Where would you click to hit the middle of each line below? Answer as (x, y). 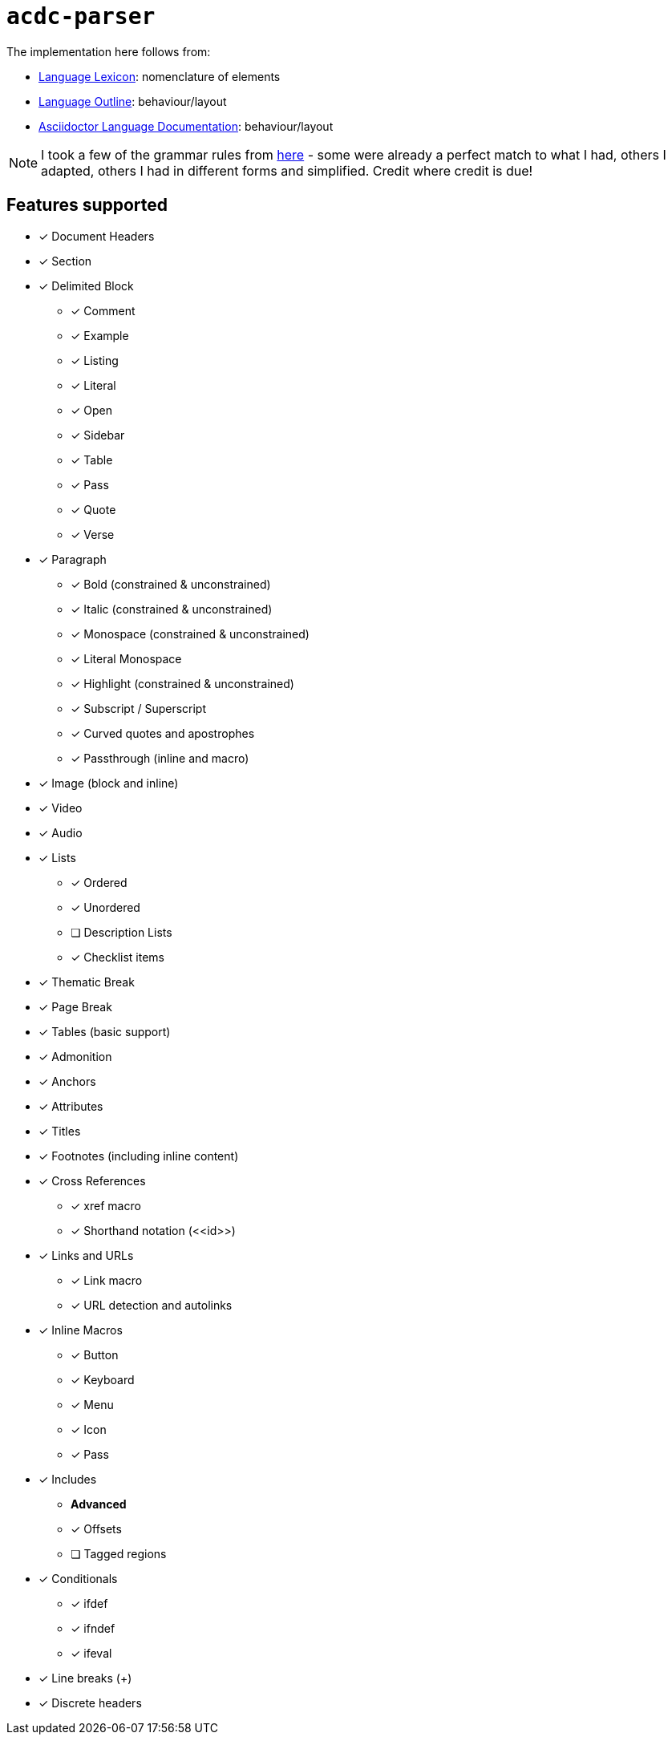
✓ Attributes (71, 1106)
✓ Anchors (67, 1081)
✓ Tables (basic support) (105, 1031)
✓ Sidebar (98, 435)
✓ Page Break (75, 1006)
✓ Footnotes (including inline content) (139, 1156)
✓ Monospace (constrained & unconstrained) (190, 634)
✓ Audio (61, 832)
